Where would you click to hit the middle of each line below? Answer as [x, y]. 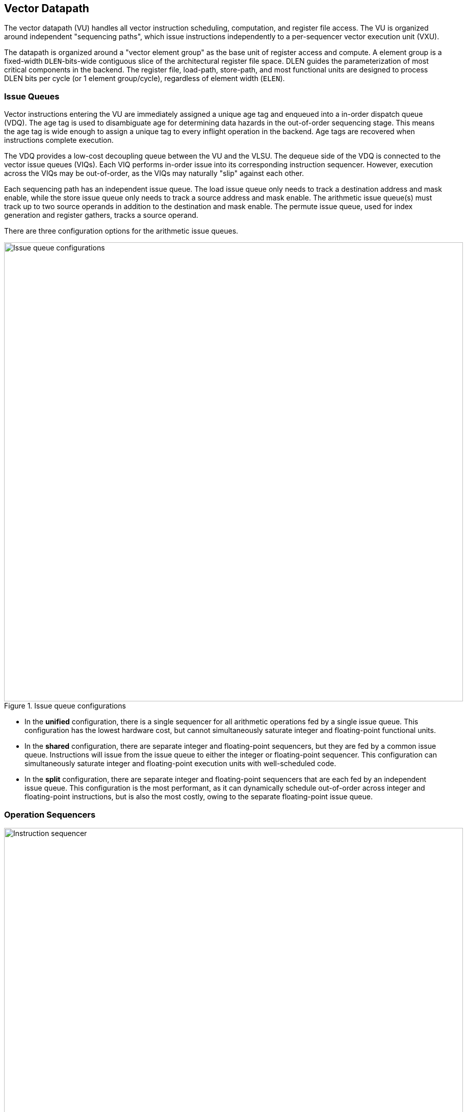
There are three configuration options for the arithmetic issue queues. [121, 231]
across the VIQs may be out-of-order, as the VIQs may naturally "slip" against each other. [154, 173]
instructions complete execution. [59, 140]
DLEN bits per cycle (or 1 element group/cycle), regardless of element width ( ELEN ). [145, 79]
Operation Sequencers [50, 814]
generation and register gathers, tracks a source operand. [101, 215]
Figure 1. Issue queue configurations [65, 706]
